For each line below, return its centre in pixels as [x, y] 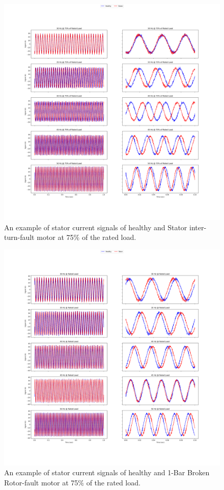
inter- [198, 227]
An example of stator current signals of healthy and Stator [96, 227]
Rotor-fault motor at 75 [41, 482]
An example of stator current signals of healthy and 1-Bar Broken [107, 472]
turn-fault [19, 237]
